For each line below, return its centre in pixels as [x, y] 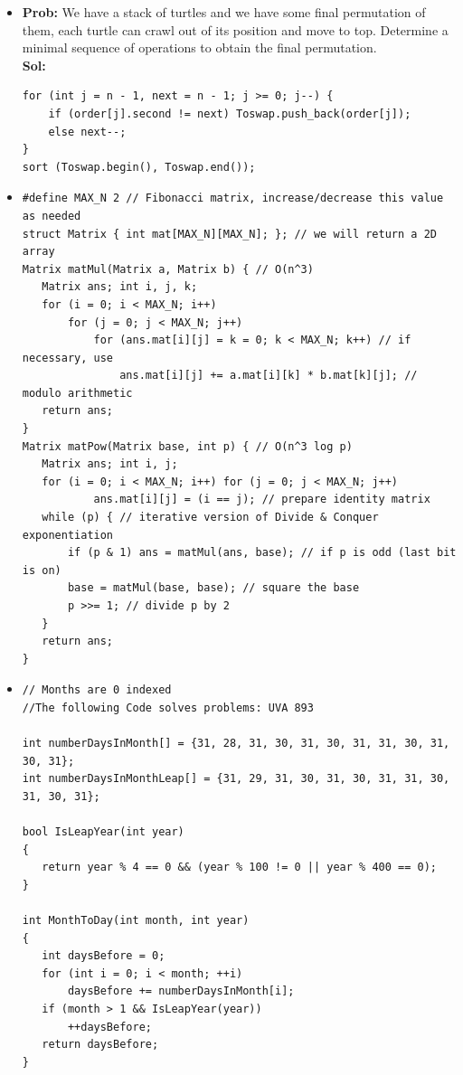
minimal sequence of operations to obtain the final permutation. [199, 47]
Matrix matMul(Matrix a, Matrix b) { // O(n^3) [168, 269]
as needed [52, 216]
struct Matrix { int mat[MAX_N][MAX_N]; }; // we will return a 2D [229, 234]
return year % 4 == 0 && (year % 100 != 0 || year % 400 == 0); [239, 868]
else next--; [87, 132]
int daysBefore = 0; [104, 956]
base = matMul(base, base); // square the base [213, 588]
